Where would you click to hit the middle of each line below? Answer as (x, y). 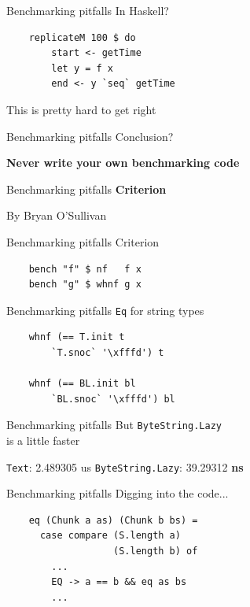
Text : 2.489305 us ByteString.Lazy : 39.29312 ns (125, 466)
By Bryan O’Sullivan (57, 215)
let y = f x (83, 68)
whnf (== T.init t (77, 337)
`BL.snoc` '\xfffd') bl (113, 399)
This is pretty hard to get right (81, 109)
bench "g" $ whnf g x (85, 285)
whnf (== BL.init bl (82, 384)
